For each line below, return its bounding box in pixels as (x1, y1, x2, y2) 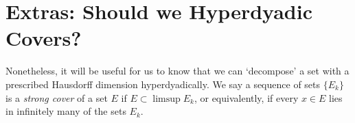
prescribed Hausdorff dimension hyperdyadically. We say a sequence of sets (5, 77, 321, 91)
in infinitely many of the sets (5, 104, 126, 118)
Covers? (5, 24, 82, 52)
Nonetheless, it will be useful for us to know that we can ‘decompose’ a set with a (5, 64, 350, 78)
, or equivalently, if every (194, 90, 299, 105)
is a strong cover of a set (5, 90, 108, 105)
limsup (152, 94, 181, 104)
